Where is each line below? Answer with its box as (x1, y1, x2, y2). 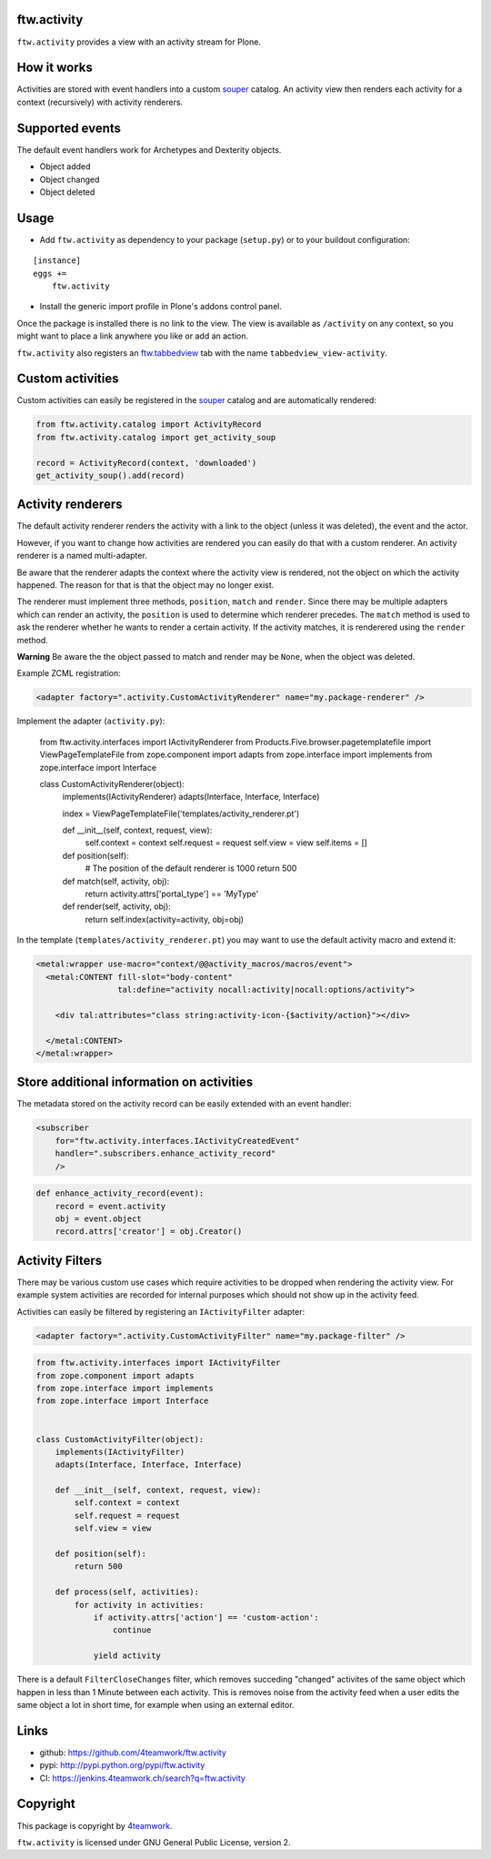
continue (112, 1625, 152, 1635)
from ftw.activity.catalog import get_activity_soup (35, 432, 276, 442)
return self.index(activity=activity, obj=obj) (85, 914, 245, 924)
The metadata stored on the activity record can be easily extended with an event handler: (16, 1098, 352, 1109)
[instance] (33, 256, 82, 266)
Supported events (16, 120, 122, 136)
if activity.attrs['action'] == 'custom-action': (93, 1612, 319, 1622)
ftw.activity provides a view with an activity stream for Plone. (16, 36, 261, 47)
